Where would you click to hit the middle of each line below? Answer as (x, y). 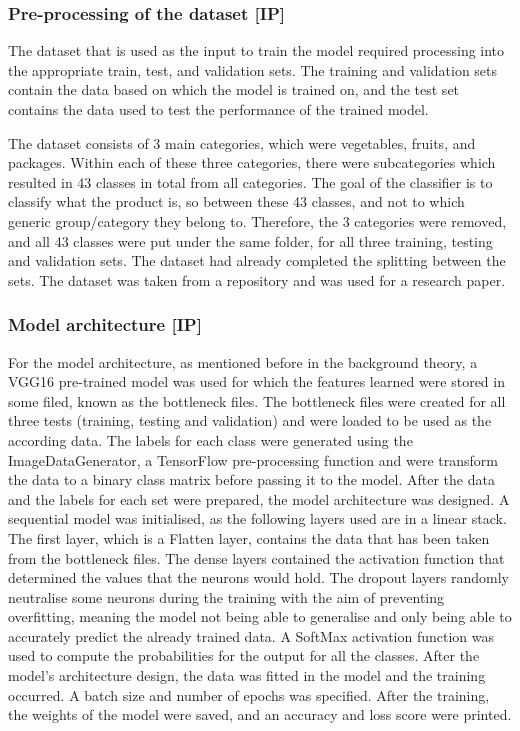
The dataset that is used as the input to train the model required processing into (256, 50)
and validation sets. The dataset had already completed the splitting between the (257, 260)
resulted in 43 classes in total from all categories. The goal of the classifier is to (250, 181)
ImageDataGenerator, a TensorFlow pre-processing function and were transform (253, 459)
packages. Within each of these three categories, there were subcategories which (252, 162)
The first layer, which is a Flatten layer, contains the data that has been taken (249, 537)
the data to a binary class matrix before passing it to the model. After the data (251, 479)
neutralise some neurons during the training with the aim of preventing (226, 596)
